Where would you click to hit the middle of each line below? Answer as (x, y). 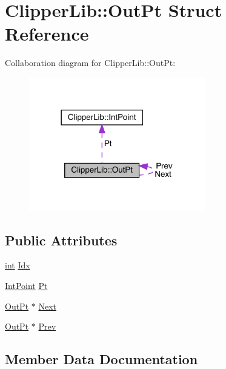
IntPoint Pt (26, 286)
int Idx (18, 265)
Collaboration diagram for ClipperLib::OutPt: (90, 63)
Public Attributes (61, 240)
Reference (47, 34)
